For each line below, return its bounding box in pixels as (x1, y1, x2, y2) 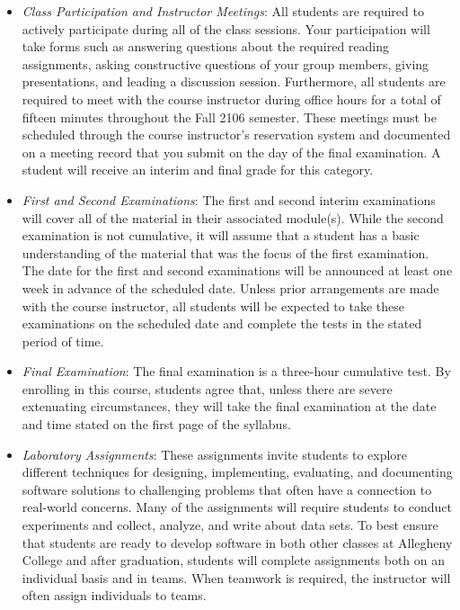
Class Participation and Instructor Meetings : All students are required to (22, 2, 424, 20)
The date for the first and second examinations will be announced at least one (22, 261, 453, 280)
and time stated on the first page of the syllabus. (22, 415, 291, 434)
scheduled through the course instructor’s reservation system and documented (22, 125, 451, 144)
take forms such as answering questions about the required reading (22, 37, 390, 56)
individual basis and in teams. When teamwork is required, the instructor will (22, 568, 451, 587)
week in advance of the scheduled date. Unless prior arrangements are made (22, 278, 439, 297)
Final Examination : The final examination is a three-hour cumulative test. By (22, 362, 451, 381)
